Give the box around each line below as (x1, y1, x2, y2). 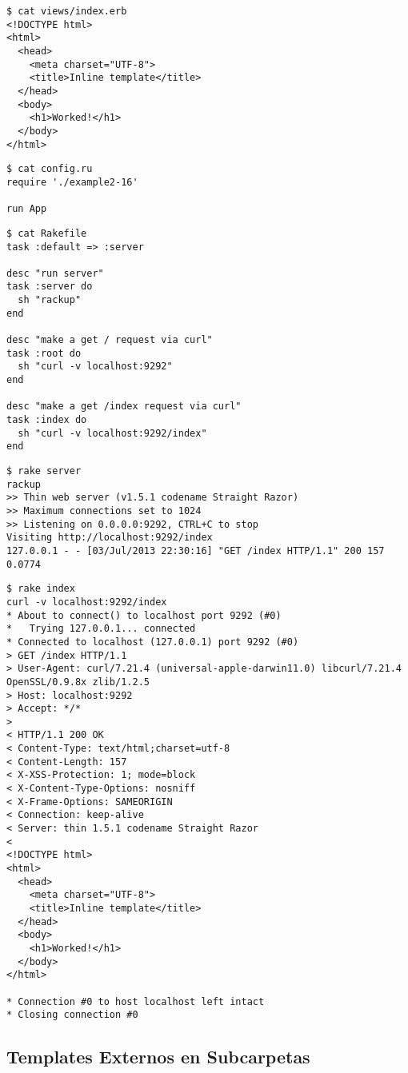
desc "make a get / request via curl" (6, 334, 213, 346)
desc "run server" (6, 267, 104, 279)
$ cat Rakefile (6, 227, 87, 239)
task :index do (6, 414, 87, 426)
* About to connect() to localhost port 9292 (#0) (6, 609, 282, 621)
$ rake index (6, 583, 75, 595)
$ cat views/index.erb (6, 6, 127, 17)
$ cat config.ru (6, 163, 93, 175)
